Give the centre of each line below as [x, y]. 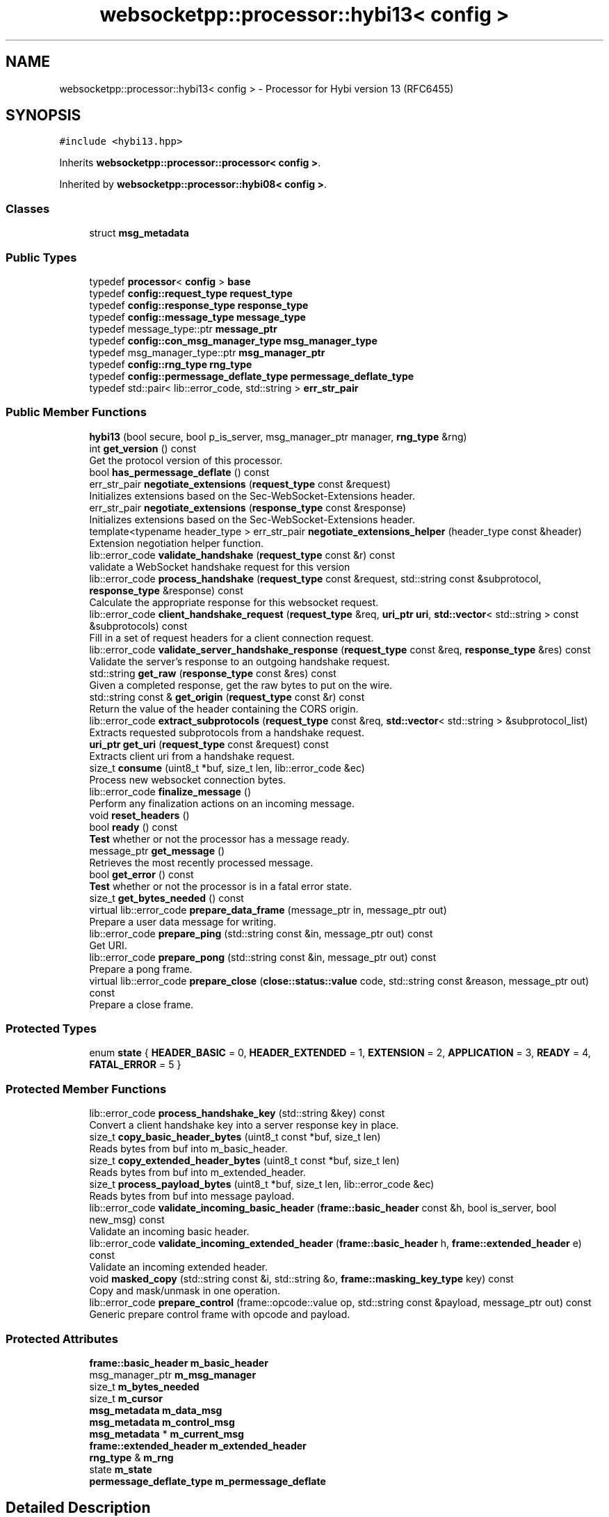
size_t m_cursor [126, 1398]
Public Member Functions [76, 412]
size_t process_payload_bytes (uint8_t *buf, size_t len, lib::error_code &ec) [262, 1184]
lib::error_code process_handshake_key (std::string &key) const [237, 1113]
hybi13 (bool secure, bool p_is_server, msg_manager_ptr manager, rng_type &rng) [278, 436]
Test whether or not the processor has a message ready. [219, 839]
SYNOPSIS [43, 116]
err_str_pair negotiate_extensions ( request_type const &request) [240, 484]
